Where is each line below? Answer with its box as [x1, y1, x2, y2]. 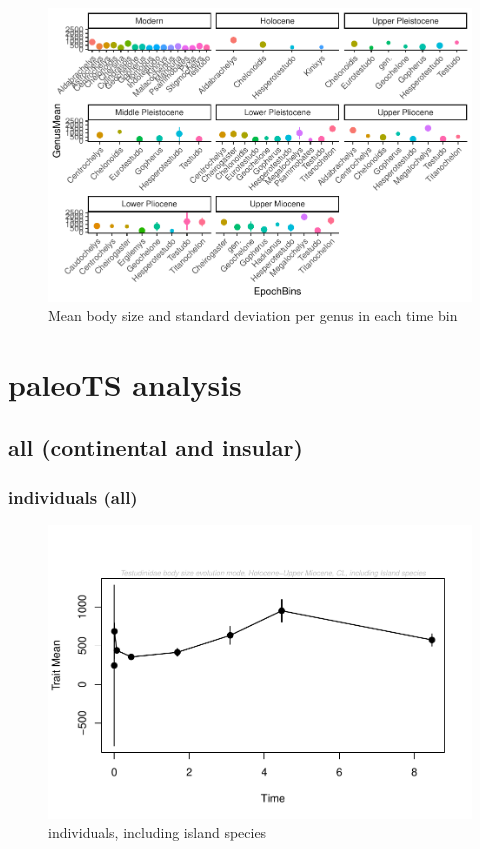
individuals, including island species [48, 822, 267, 843]
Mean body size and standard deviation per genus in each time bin [48, 305, 458, 326]
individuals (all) [8, 484, 138, 509]
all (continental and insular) [8, 432, 303, 463]
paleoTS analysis [8, 363, 242, 404]
